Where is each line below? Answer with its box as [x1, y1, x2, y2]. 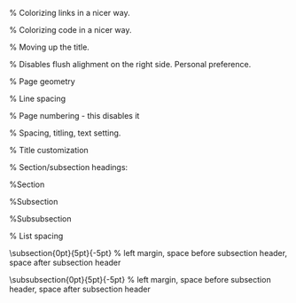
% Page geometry [9, 76, 75, 87]
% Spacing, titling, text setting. [9, 128, 121, 138]
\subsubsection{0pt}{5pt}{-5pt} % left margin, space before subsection [9, 275, 272, 284]
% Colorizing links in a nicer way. [9, 8, 130, 18]
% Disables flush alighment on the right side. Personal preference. [9, 59, 252, 69]
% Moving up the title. [9, 42, 90, 52]
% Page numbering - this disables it [9, 111, 140, 120]
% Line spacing [9, 93, 66, 104]
